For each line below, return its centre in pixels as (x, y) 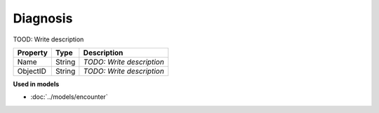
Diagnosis (43, 18)
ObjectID (32, 71)
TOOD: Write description (48, 39)
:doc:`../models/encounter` (69, 97)
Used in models (36, 84)
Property (33, 53)
